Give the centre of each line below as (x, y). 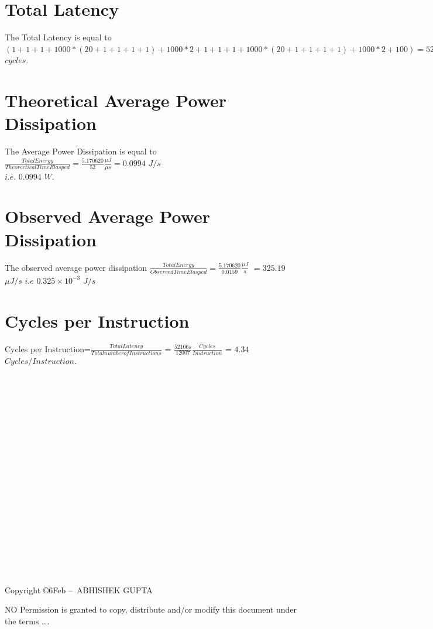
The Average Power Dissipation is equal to (81, 151)
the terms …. (27, 621)
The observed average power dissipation (76, 267)
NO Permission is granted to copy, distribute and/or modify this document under (151, 609)
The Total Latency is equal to (58, 37)
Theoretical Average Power (116, 100)
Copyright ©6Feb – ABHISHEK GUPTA (79, 590)
